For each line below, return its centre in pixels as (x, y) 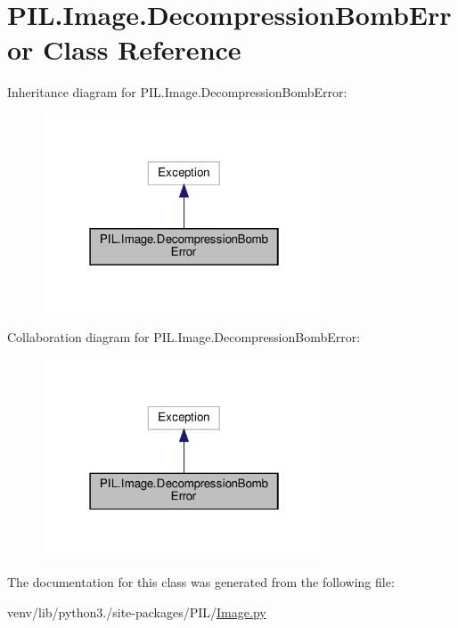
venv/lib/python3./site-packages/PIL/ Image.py (137, 612)
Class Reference (142, 49)
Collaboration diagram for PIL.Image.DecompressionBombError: (184, 337)
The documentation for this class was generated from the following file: (201, 581)
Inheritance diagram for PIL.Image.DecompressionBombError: (177, 92)
